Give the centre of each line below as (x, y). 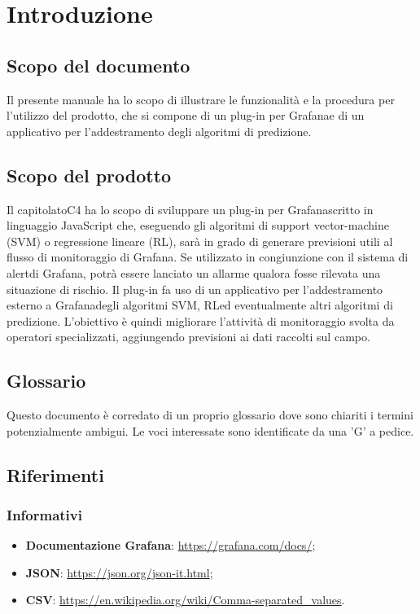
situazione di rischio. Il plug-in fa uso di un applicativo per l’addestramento (195, 289)
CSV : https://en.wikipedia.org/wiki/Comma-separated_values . (185, 600)
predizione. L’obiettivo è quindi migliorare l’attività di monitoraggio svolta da (201, 320)
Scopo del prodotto (89, 175)
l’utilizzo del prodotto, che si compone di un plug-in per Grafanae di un (186, 115)
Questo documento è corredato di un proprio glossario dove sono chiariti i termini (210, 415)
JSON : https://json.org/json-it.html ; (119, 572)
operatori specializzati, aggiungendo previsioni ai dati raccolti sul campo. (188, 337)
